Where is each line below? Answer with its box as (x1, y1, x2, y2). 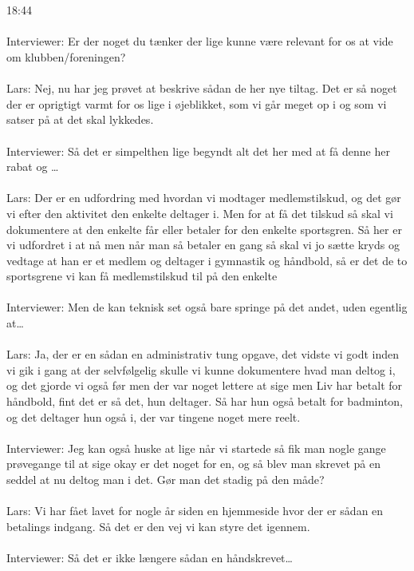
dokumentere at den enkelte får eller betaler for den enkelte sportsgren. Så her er (6, 220, 402, 237)
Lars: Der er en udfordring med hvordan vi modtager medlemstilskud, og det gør (6, 189, 401, 206)
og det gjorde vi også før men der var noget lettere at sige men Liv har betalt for (6, 377, 403, 394)
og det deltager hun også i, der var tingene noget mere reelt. (6, 408, 301, 425)
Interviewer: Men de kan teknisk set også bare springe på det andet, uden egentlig (6, 299, 408, 315)
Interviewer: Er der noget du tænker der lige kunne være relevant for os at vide (6, 33, 393, 50)
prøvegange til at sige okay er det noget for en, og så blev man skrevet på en (6, 455, 380, 472)
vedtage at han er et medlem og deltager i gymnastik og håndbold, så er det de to (6, 252, 408, 268)
